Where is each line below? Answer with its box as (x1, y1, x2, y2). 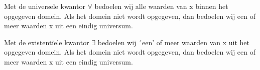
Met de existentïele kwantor (4, 37, 89, 47)
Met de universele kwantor (4, 1, 85, 11)
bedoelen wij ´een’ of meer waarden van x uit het (97, 37, 250, 47)
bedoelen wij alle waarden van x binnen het (94, 1, 228, 11)
